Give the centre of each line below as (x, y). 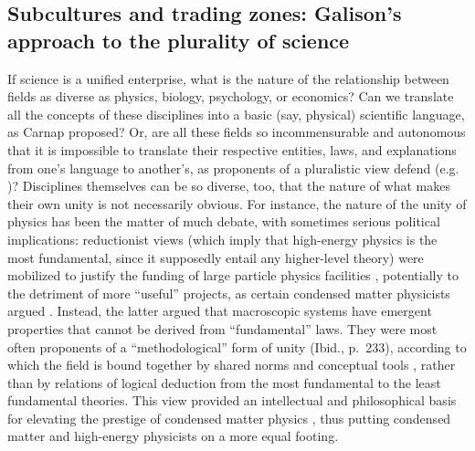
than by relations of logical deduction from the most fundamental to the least (224, 382)
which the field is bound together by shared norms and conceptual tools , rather (232, 365)
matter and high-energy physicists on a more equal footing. (173, 436)
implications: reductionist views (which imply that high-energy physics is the (222, 239)
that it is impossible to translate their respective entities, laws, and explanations (232, 149)
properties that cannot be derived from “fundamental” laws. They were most (222, 328)
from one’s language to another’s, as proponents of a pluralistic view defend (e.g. (233, 168)
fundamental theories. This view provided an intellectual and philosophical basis (232, 400)
